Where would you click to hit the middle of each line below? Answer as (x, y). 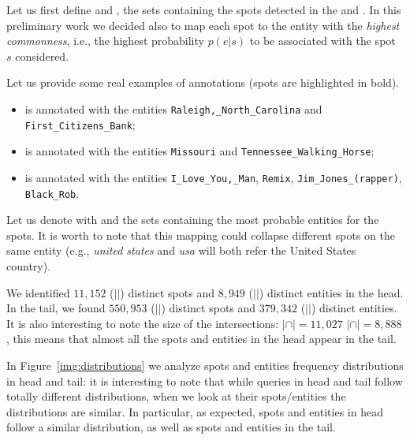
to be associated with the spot (322, 41)
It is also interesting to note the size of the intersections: (143, 323)
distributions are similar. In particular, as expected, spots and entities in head (195, 411)
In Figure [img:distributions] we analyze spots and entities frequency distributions (205, 365)
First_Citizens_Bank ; (80, 124)
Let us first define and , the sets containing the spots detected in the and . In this (204, 9)
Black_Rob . (52, 193)
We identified (38, 292)
